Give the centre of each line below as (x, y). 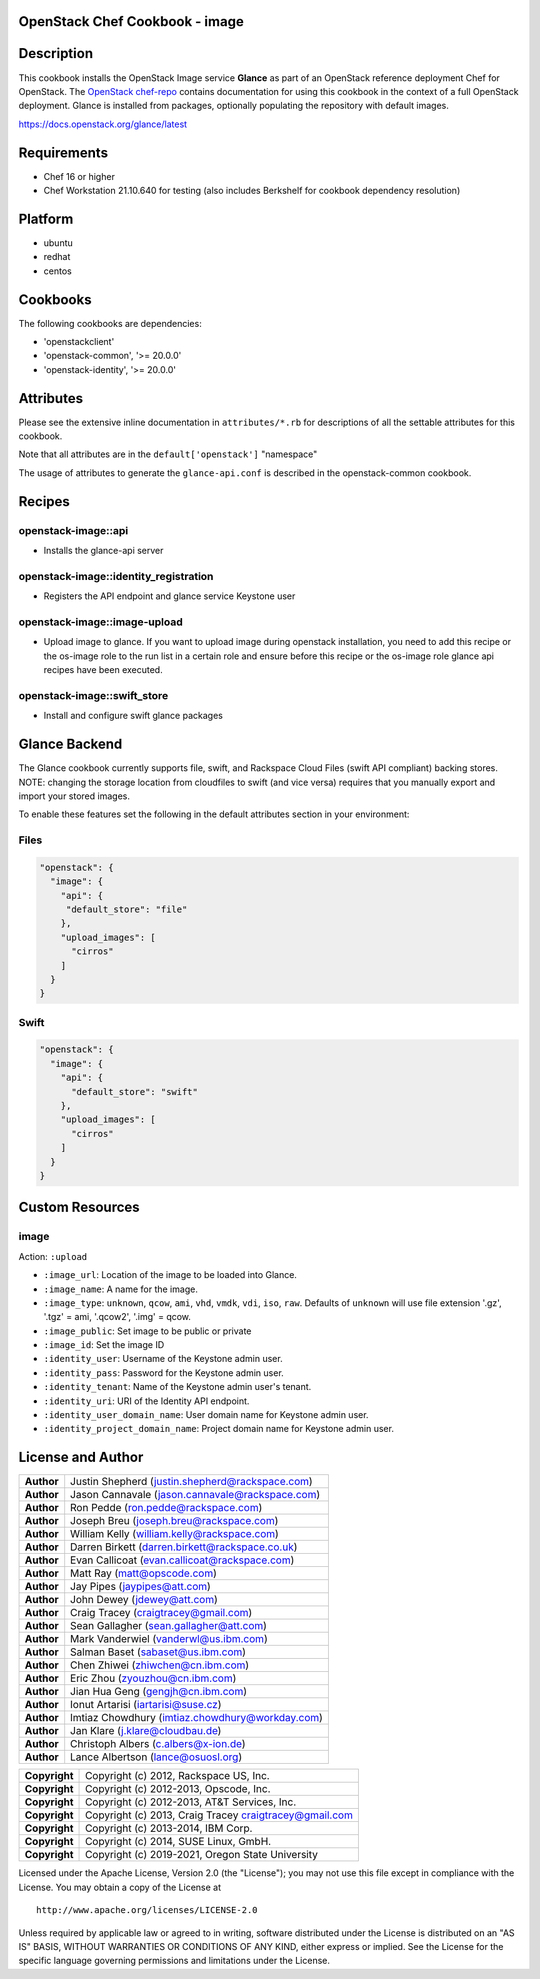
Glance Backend (70, 744)
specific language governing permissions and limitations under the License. (174, 1961)
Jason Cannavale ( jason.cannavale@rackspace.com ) (195, 1495)
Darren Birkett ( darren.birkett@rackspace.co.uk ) (184, 1547)
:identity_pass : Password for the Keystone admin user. (163, 1372)
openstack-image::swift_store (93, 695)
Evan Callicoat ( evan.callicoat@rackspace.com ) (182, 1560)
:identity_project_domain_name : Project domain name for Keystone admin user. (219, 1429)
